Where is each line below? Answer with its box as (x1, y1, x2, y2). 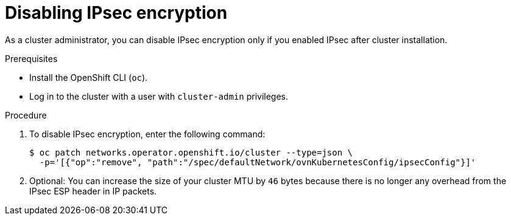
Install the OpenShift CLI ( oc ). (29, 72, 148, 83)
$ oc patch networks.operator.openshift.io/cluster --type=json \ (29, 147, 353, 157)
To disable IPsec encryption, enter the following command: (29, 128, 266, 139)
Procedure (5, 109, 47, 120)
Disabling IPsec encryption (5, 2, 228, 23)
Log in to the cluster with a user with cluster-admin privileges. (29, 91, 289, 101)
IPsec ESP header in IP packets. (29, 185, 157, 196)
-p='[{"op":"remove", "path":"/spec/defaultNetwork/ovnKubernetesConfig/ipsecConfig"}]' (39, 157, 476, 167)
